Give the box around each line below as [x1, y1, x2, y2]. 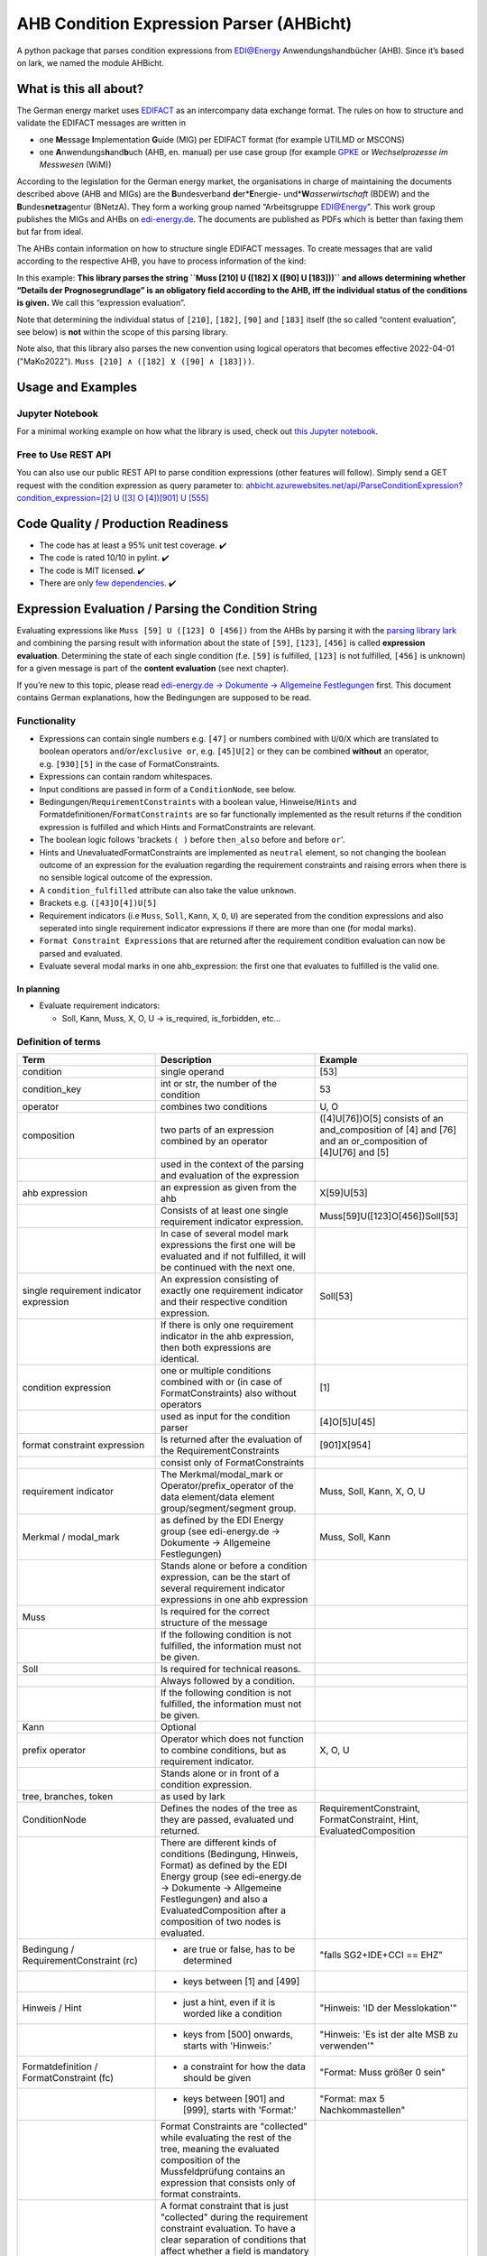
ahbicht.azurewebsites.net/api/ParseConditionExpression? [245, 479, 464, 491]
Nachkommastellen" [319, 2103, 406, 2116]
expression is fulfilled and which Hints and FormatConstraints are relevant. [39, 821, 316, 832]
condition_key [22, 1083, 82, 1096]
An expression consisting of [160, 1272, 280, 1285]
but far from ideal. [16, 227, 84, 237]
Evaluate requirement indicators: [39, 1000, 161, 1011]
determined [182, 1954, 233, 1966]
